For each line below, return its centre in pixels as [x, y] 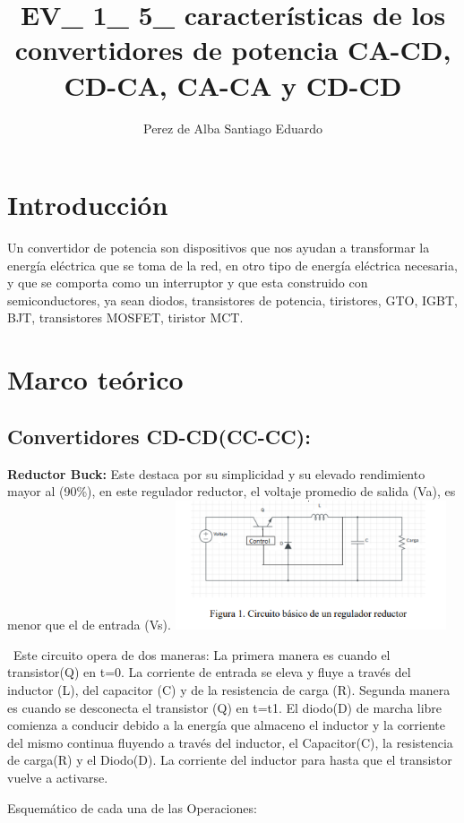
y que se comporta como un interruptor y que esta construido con [188, 283]
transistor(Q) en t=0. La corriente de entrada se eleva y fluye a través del [209, 672]
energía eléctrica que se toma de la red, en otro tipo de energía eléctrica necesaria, [232, 265]
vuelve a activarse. [58, 777]
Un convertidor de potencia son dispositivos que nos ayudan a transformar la [219, 248]
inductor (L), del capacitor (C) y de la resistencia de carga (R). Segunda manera [229, 689]
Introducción [88, 205]
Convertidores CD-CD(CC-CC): [159, 436]
